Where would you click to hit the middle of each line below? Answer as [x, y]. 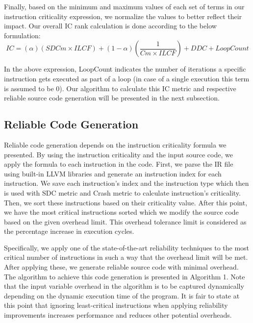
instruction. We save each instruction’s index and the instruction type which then [126, 183]
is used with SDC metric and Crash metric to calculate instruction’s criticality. [122, 192]
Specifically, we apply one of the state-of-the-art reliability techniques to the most [127, 247]
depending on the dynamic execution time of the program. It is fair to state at [122, 295]
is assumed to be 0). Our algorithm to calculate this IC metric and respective [120, 88]
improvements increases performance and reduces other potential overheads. [118, 315]
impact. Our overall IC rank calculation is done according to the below [110, 26]
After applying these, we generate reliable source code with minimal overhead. [121, 267]
